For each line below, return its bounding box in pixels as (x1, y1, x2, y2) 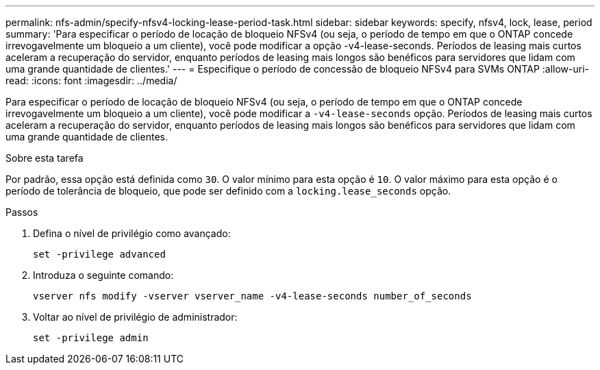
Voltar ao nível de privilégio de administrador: (33, 311, 238, 323)
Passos (5, 206, 38, 218)
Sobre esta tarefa (5, 152, 84, 164)
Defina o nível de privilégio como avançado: (33, 227, 231, 239)
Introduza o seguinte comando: (33, 269, 174, 281)
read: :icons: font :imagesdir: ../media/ (5, 75, 177, 86)
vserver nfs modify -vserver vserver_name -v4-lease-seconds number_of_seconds (33, 291, 472, 301)
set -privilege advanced (33, 249, 166, 260)
